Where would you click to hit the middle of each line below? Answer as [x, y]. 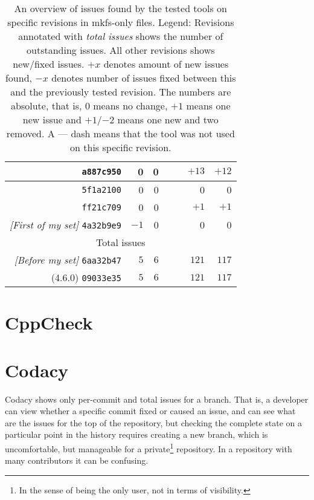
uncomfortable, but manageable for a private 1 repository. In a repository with [149, 447]
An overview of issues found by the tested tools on [121, 8]
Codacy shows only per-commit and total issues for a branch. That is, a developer [157, 399]
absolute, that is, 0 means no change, [89, 106]
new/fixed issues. [49, 64]
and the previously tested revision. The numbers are [121, 92]
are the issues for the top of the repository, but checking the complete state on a [154, 422]
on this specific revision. [121, 147]
